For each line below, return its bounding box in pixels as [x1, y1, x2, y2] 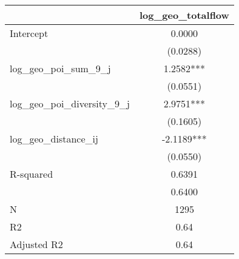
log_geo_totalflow [139, 8, 229, 22]
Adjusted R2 [10, 237, 63, 251]
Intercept [10, 26, 49, 40]
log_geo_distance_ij [10, 132, 98, 146]
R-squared [10, 167, 53, 181]
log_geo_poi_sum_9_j [10, 61, 111, 75]
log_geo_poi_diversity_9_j [10, 96, 130, 110]
